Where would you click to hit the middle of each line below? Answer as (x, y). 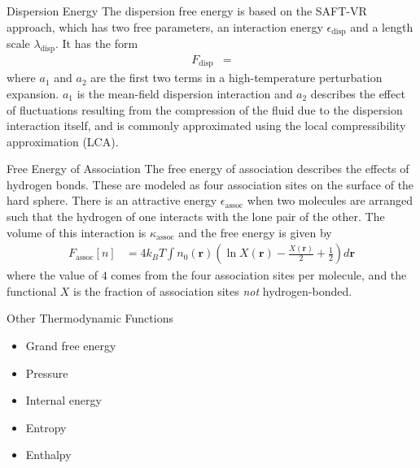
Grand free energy (71, 346)
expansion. (33, 93)
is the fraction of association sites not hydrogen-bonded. (213, 290)
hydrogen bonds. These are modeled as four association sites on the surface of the (210, 184)
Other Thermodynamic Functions (90, 318)
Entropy (46, 427)
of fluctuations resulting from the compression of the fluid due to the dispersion (205, 109)
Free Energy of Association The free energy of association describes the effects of (208, 169)
